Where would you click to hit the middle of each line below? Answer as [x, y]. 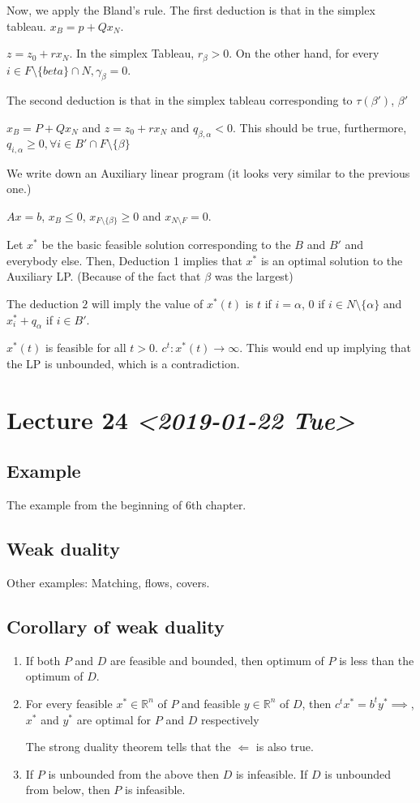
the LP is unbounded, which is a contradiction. [123, 364]
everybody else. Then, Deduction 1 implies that [124, 260]
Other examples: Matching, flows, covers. [108, 582]
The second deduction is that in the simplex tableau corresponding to [180, 100]
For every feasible [69, 703]
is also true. [285, 747]
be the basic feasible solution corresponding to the [166, 245]
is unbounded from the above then [133, 773]
